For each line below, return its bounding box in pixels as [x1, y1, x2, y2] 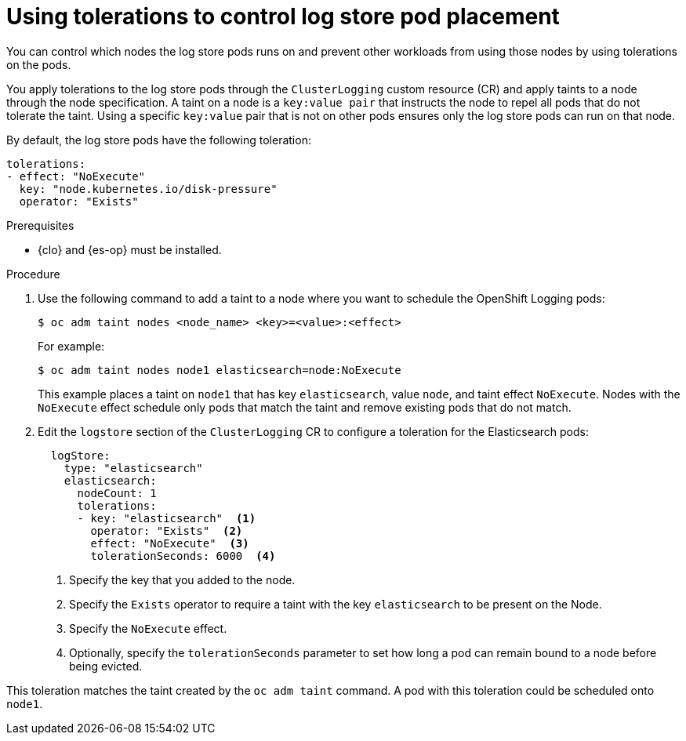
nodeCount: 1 [77, 486, 157, 499]
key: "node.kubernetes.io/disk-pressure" [19, 182, 278, 195]
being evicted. [69, 659, 143, 673]
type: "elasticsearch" [64, 461, 203, 474]
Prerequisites [6, 218, 74, 232]
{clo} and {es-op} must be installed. [38, 242, 222, 256]
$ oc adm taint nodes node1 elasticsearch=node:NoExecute [38, 363, 401, 376]
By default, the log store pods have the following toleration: [6, 133, 311, 147]
